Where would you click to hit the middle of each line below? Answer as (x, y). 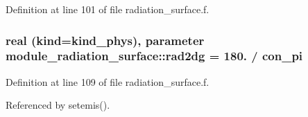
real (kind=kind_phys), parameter (105, 40)
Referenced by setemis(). (58, 105)
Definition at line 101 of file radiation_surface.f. (108, 9)
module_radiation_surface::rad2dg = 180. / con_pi (154, 56)
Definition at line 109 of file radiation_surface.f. (108, 81)
